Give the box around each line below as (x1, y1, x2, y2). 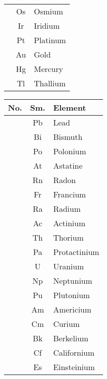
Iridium (34, 20, 60, 31)
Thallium (34, 77, 66, 89)
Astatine (53, 160, 83, 171)
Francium (53, 189, 86, 200)
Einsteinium (53, 361, 95, 373)
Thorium (53, 232, 84, 243)
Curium (53, 318, 80, 329)
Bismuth (53, 131, 83, 142)
